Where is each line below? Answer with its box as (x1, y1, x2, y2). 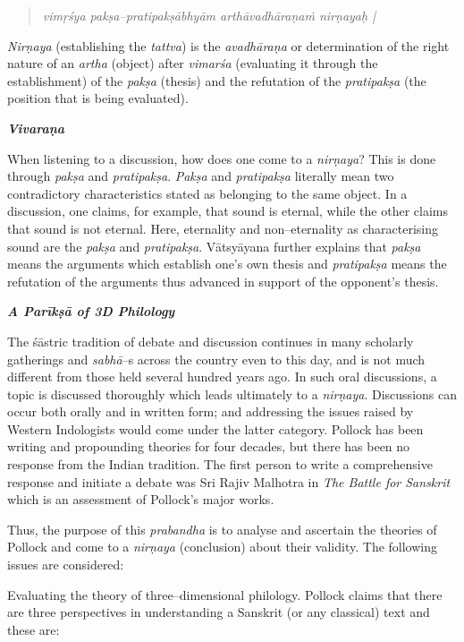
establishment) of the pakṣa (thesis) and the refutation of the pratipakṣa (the (7, 71, 426, 90)
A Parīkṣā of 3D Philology (7, 302, 175, 321)
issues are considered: (7, 555, 124, 574)
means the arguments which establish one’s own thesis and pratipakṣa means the (7, 254, 447, 273)
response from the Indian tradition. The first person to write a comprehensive (7, 455, 433, 474)
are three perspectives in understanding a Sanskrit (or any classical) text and (7, 603, 430, 621)
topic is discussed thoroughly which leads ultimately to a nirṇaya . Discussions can (7, 384, 457, 403)
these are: (7, 620, 60, 638)
